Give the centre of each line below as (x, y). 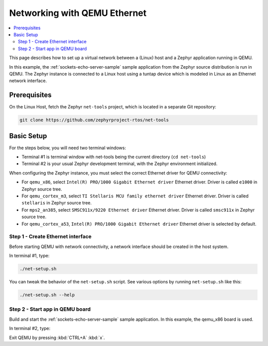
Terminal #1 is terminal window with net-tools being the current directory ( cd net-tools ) (114, 157)
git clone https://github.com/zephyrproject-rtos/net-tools (94, 120)
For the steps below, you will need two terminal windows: (67, 148)
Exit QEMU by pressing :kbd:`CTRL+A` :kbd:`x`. (57, 338)
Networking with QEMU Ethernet (78, 13)
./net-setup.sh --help (47, 295)
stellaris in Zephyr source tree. (57, 203)
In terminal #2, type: (30, 329)
